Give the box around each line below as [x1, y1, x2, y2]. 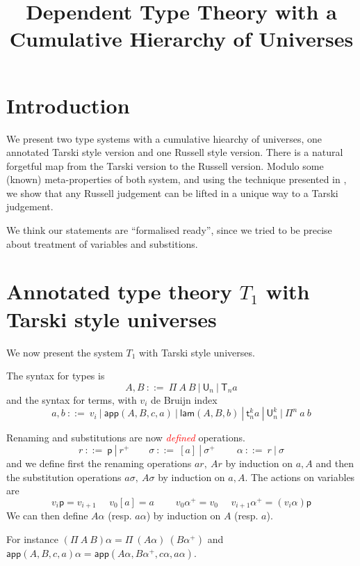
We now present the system [6, 345, 123, 359]
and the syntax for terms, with [6, 392, 137, 407]
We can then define [6, 508, 88, 523]
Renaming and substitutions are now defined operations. [6, 430, 245, 445]
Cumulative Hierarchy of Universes [9, 24, 354, 53]
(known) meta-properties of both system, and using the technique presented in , [6, 172, 347, 187]
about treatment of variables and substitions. [6, 236, 198, 251]
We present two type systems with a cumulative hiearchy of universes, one [6, 131, 322, 146]
